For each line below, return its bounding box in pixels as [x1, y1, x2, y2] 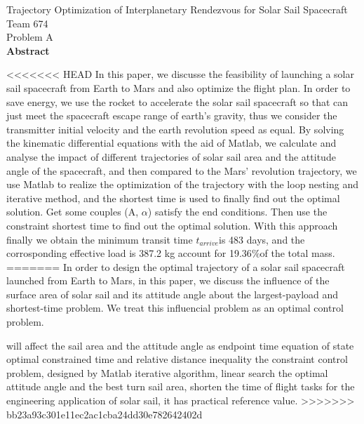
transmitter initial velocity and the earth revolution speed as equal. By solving [6, 121, 344, 136]
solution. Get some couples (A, [6, 204, 139, 219]
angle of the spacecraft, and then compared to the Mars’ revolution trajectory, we [6, 163, 357, 178]
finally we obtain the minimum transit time [6, 232, 193, 246]
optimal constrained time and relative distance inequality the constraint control [6, 352, 348, 366]
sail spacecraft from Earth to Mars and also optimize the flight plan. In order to [6, 80, 351, 95]
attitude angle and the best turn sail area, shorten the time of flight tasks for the [6, 379, 355, 394]
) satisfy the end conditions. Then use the [147, 204, 328, 219]
